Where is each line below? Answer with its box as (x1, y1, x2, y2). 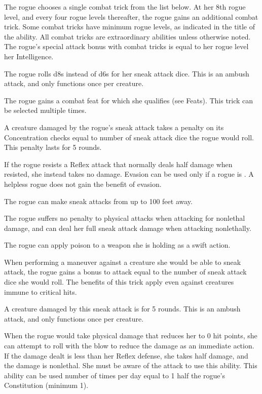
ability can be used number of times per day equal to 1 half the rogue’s (4, 370, 225, 380)
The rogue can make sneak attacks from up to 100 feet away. (4, 195, 193, 206)
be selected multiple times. (4, 105, 87, 115)
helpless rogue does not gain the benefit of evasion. (4, 178, 162, 189)
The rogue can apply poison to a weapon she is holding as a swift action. (4, 240, 231, 250)
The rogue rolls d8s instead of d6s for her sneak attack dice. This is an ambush (4, 68, 249, 78)
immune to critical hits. (4, 286, 77, 297)
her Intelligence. (4, 51, 54, 61)
